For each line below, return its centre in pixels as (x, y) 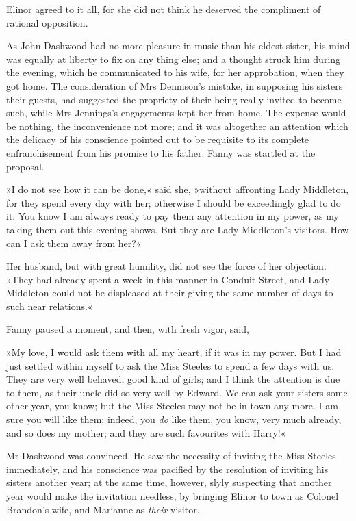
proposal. (25, 166)
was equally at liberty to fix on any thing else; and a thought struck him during (174, 59)
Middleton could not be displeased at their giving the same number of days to (170, 293)
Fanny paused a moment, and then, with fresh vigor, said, (128, 329)
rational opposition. (47, 22)
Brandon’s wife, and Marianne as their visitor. (103, 509)
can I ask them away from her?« (74, 243)
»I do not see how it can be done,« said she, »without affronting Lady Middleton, (178, 189)
